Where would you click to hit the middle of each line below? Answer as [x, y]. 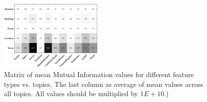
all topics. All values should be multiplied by [71, 93]
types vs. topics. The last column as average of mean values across [104, 84]
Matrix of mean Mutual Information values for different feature [99, 74]
